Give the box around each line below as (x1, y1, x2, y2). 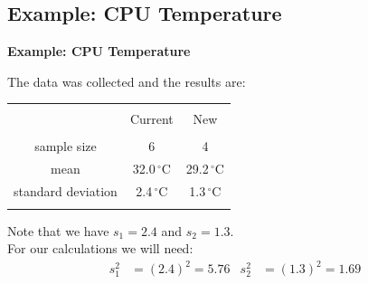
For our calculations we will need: (7, 239, 193, 258)
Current (129, 109, 174, 128)
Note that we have (7, 221, 109, 240)
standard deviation (14, 182, 118, 201)
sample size (34, 137, 97, 156)
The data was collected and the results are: (7, 71, 246, 90)
